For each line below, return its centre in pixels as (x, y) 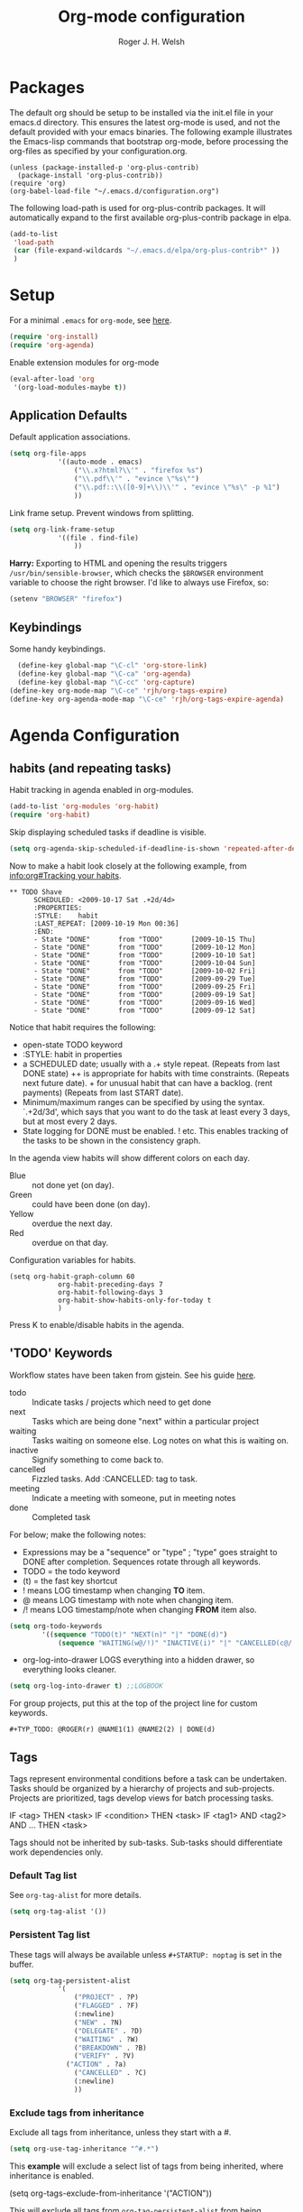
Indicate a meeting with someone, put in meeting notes (134, 1498)
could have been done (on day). (91, 1204)
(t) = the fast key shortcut (70, 1581)
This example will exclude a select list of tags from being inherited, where (147, 2166)
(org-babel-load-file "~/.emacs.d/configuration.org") (115, 191)
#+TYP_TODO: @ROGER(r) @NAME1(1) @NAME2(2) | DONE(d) (113, 1729)
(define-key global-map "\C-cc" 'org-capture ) (106, 682)
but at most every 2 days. (70, 1121)
